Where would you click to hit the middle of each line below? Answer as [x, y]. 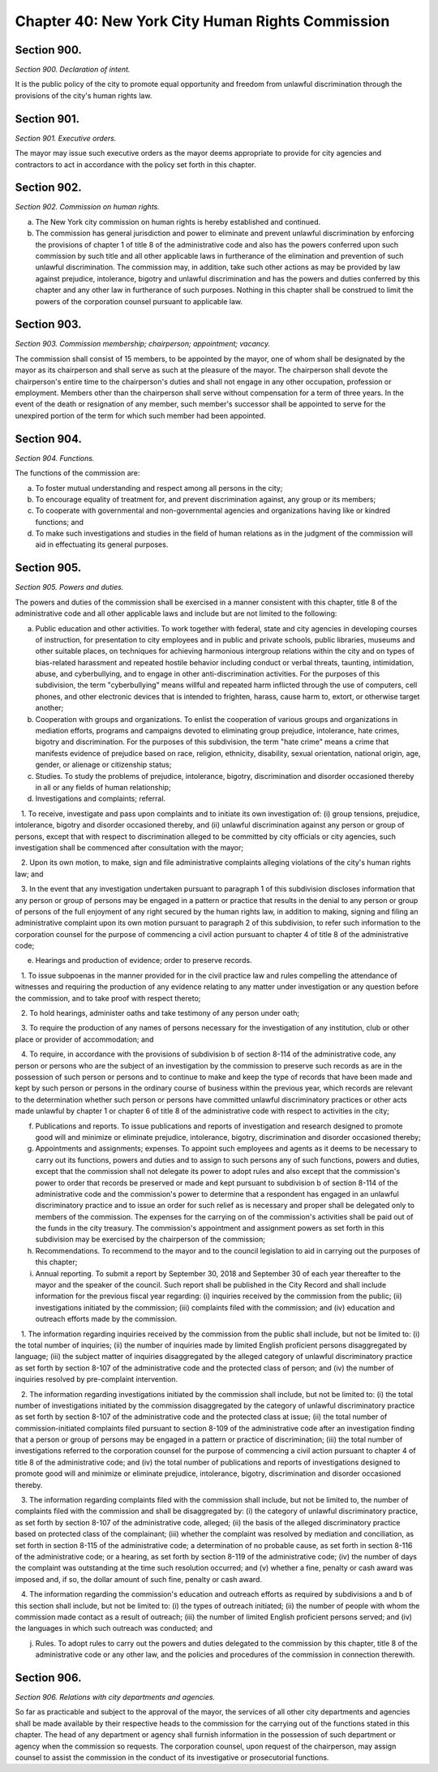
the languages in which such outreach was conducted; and [114, 1628]
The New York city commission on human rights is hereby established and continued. [178, 221]
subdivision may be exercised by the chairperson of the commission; [150, 1239]
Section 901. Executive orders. [66, 138]
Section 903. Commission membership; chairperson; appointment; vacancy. [143, 344]
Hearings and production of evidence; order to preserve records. [144, 961]
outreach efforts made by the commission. [106, 1319]
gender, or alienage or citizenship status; [103, 765]
